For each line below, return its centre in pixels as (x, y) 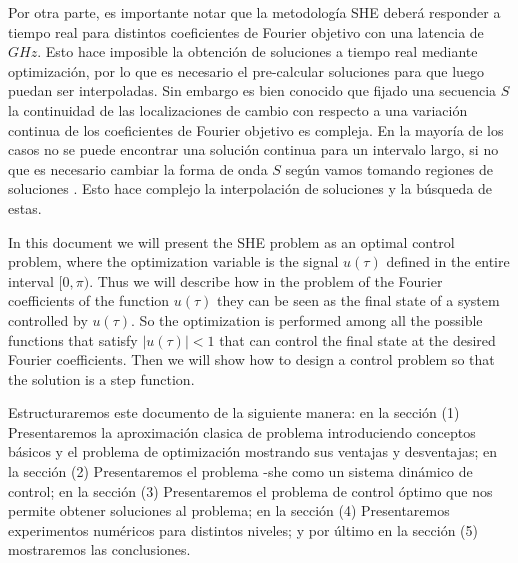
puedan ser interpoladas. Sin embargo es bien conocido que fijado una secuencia (252, 90)
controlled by (48, 319)
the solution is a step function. (101, 378)
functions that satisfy (73, 339)
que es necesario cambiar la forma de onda (138, 168)
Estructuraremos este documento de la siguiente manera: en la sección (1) (234, 412)
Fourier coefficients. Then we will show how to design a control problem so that (251, 359)
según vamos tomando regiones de (389, 168)
